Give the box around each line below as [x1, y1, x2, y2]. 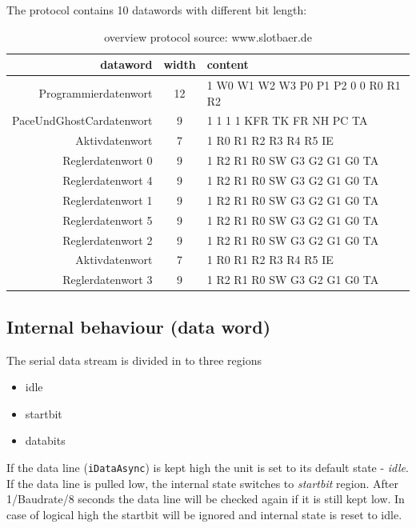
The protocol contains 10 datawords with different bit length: [6, 2, 307, 18]
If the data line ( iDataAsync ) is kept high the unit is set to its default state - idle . [6, 458, 409, 475]
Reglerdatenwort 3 [62, 271, 153, 288]
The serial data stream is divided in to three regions [6, 351, 262, 368]
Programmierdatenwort [38, 84, 153, 101]
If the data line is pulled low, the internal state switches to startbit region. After [6, 474, 398, 491]
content [206, 56, 249, 73]
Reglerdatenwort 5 [62, 211, 153, 228]
